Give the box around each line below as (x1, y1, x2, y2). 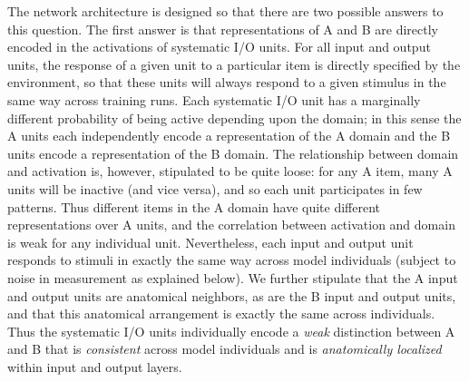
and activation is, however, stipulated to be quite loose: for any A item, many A (7, 162, 453, 181)
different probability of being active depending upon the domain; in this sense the (7, 108, 462, 127)
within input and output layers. (7, 357, 182, 376)
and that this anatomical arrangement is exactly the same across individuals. (7, 304, 435, 323)
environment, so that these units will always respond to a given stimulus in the (7, 73, 446, 92)
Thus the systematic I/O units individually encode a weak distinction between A (7, 321, 455, 340)
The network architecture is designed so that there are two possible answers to (7, 2, 444, 20)
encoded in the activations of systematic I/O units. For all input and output (7, 37, 431, 56)
